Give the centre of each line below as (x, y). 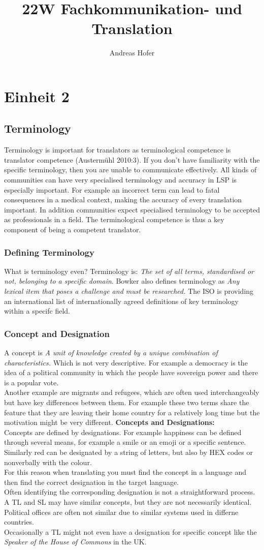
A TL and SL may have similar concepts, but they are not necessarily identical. (128, 501)
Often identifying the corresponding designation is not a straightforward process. (130, 492)
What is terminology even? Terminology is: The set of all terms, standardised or (129, 271)
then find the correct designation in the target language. (91, 482)
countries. (19, 522)
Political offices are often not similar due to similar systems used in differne (121, 512)
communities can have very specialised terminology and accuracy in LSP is (121, 180)
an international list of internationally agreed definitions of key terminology (121, 301)
